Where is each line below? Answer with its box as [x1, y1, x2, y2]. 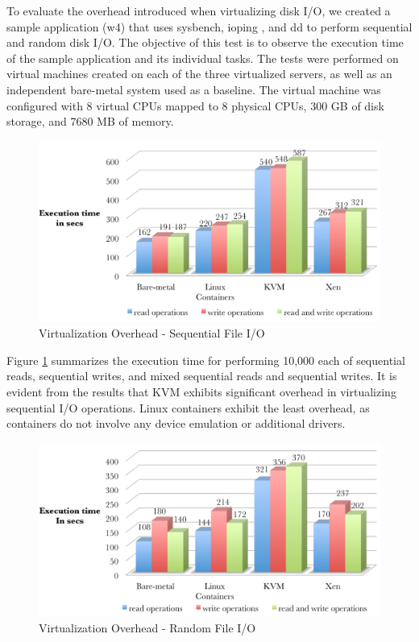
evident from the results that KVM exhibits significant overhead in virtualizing [6, 383, 396, 400]
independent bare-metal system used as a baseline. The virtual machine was [6, 81, 381, 97]
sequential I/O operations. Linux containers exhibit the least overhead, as [6, 399, 370, 416]
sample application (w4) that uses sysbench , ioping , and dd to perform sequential [6, 18, 413, 35]
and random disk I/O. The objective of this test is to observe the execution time [6, 34, 404, 51]
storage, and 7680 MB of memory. [6, 113, 174, 130]
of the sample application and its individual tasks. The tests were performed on [6, 49, 399, 66]
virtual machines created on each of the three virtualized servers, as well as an [6, 65, 392, 82]
